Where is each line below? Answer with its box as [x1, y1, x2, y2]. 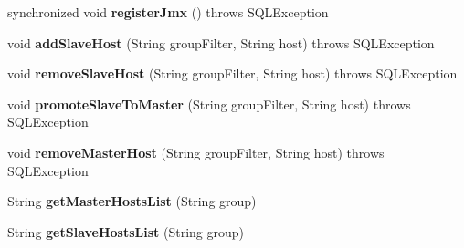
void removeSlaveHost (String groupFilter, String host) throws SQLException [7, 64, 458, 83]
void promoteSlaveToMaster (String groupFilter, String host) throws [7, 94, 411, 113]
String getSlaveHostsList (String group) [7, 222, 245, 241]
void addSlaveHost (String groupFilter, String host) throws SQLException [7, 33, 435, 52]
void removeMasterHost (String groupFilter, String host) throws [7, 142, 385, 161]
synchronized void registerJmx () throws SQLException [7, 3, 329, 21]
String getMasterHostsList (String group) [7, 191, 257, 211]
